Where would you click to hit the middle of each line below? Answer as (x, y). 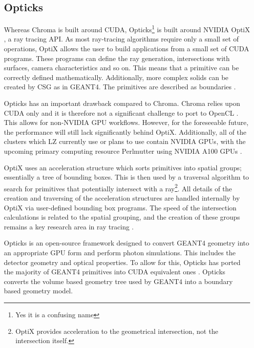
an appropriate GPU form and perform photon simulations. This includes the (120, 252)
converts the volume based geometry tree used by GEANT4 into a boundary (118, 281)
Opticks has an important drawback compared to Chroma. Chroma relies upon (122, 103)
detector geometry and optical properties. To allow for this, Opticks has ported (122, 262)
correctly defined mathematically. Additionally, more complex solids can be (116, 77)
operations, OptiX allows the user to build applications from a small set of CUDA (127, 49)
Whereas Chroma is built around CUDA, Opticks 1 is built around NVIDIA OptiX (127, 29)
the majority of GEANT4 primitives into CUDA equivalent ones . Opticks (115, 272)
